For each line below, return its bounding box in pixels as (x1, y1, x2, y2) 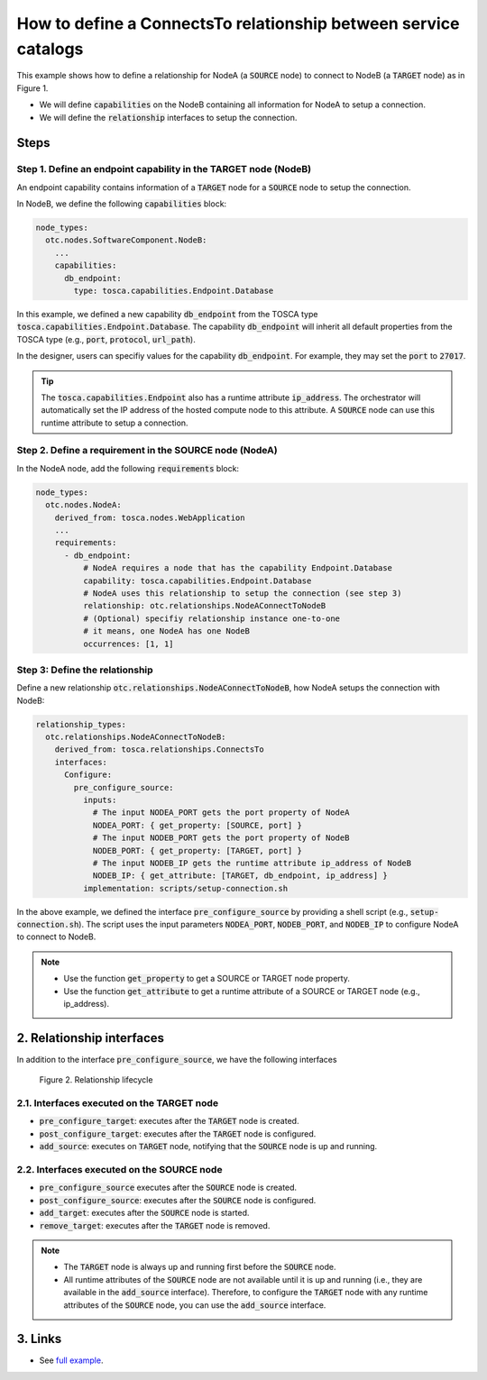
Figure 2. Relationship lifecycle (39, 1074, 153, 1085)
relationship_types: (35, 719, 126, 729)
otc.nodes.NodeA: (45, 500, 122, 510)
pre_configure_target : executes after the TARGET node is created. (39, 1116, 299, 1127)
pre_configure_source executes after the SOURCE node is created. (39, 1182, 298, 1193)
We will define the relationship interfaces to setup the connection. (39, 112, 298, 123)
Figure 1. (16, 82, 49, 94)
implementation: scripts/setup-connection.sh (82, 883, 289, 893)
